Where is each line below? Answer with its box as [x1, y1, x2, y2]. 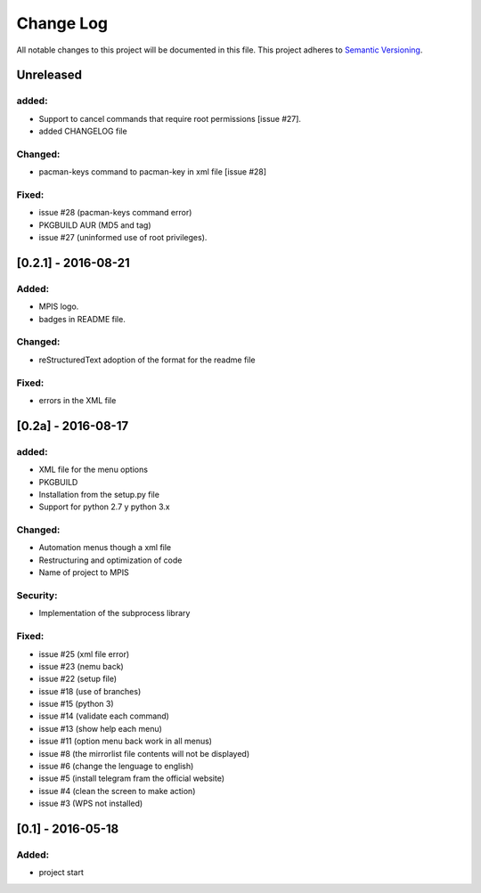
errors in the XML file [38, 394, 117, 405]
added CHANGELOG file [38, 126, 128, 137]
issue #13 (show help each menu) [38, 723, 162, 734]
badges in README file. [38, 313, 126, 324]
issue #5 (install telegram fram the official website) [38, 773, 225, 783]
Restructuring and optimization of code [38, 555, 183, 565]
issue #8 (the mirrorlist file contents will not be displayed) [38, 748, 250, 759]
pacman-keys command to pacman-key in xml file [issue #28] [38, 166, 267, 177]
